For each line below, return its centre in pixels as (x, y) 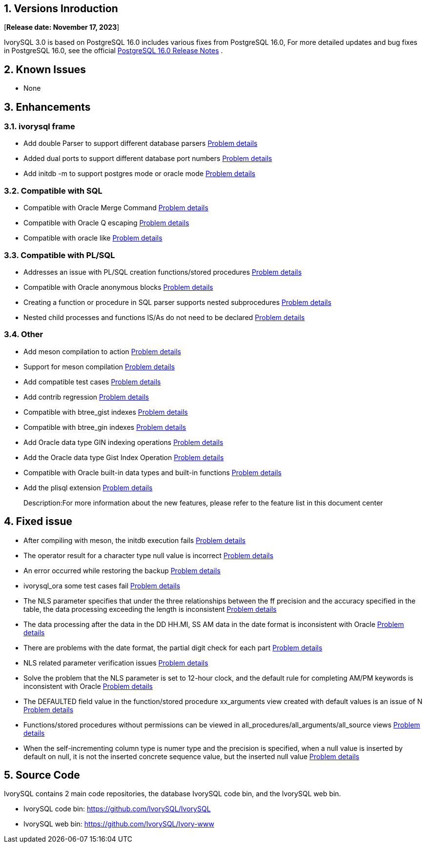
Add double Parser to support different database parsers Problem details (141, 143)
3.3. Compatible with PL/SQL (60, 255)
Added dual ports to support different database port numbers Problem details (148, 159)
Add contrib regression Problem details (86, 397)
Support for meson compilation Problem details (99, 366)
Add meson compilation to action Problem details (102, 351)
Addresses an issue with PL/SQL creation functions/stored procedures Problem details (163, 272)
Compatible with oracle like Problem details (93, 238)
